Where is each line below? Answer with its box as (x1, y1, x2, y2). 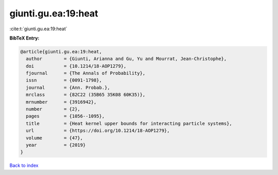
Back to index (9, 162, 39, 169)
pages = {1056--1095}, (26, 113, 105, 119)
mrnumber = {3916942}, (26, 99, 97, 105)
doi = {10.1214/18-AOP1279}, (26, 63, 127, 69)
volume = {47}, (26, 135, 83, 141)
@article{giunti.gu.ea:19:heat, (20, 49, 102, 54)
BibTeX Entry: (9, 35, 40, 41)
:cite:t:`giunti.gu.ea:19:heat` (9, 26, 67, 32)
